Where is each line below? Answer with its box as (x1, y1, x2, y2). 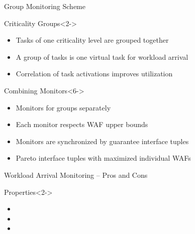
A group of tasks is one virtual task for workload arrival (16, 51, 188, 62)
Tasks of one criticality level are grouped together (16, 35, 169, 45)
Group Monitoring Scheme (4, 1, 85, 11)
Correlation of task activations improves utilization (16, 68, 173, 79)
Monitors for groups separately (16, 102, 111, 112)
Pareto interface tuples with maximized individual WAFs (16, 153, 191, 163)
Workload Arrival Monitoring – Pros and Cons (4, 169, 148, 180)
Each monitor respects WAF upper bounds (16, 119, 148, 130)
